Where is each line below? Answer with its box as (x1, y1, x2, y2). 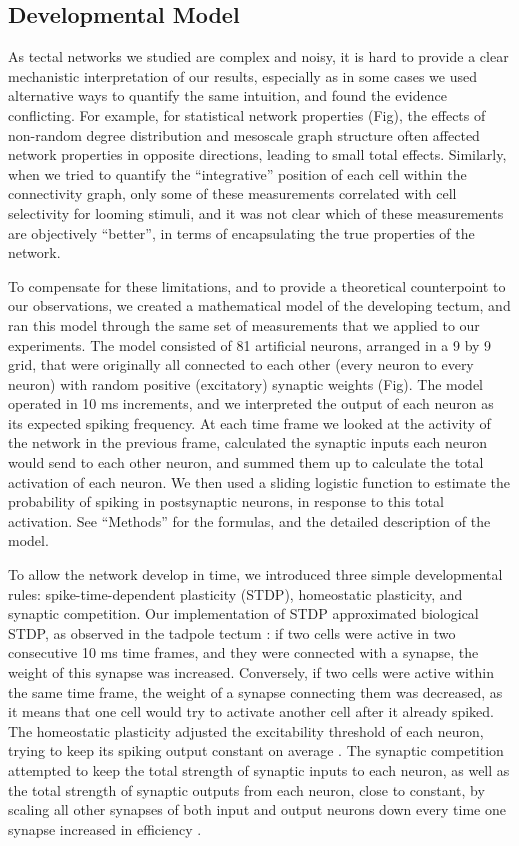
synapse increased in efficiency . (8, 818, 202, 839)
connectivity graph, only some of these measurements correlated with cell (8, 183, 457, 204)
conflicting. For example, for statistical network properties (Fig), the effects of (8, 104, 486, 125)
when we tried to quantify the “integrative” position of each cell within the (8, 163, 467, 184)
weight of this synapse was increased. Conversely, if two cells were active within (8, 662, 494, 683)
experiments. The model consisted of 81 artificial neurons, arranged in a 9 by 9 (8, 334, 492, 355)
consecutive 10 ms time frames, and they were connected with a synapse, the (8, 642, 479, 663)
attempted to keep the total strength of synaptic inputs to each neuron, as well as (8, 759, 510, 780)
